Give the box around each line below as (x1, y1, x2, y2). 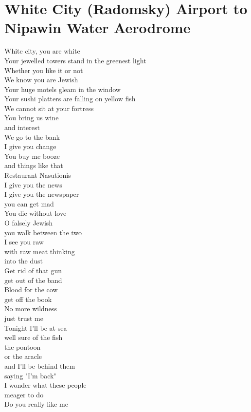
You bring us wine (4, 112, 59, 123)
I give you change (4, 141, 56, 151)
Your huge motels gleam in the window (4, 84, 121, 94)
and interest (4, 122, 40, 132)
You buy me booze (4, 150, 60, 161)
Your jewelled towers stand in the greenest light (4, 55, 146, 65)
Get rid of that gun (4, 265, 62, 275)
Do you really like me (4, 399, 68, 409)
